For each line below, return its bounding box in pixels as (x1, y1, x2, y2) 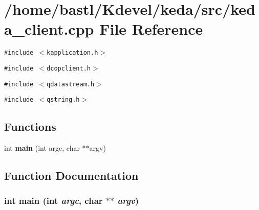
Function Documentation (4, 168, 139, 183)
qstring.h (47, 96, 80, 104)
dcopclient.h (47, 64, 91, 72)
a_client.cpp (4, 18, 94, 39)
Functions (4, 119, 56, 134)
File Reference (99, 18, 203, 39)
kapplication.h (47, 49, 98, 57)
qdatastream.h (47, 80, 95, 88)
